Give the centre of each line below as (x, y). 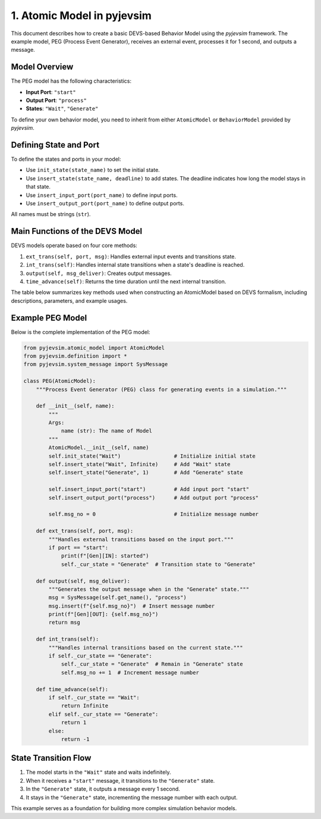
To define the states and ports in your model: (66, 159)
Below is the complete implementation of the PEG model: (81, 332)
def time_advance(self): (72, 689)
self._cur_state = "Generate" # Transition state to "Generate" (158, 564)
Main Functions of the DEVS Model (77, 231)
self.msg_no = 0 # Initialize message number (153, 514)
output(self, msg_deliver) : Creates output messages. (99, 273)
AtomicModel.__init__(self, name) (99, 448)
